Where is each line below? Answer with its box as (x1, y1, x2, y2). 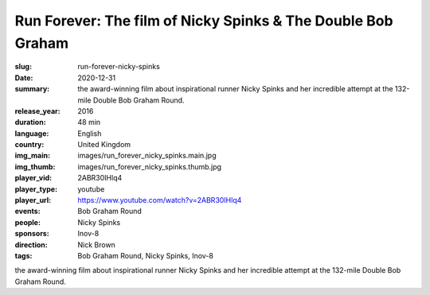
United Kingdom (77, 140, 131, 149)
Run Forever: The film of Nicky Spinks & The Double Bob (14, 12, 393, 29)
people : (14, 217, 41, 227)
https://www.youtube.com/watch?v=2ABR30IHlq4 (77, 196, 242, 205)
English (77, 128, 102, 138)
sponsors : (14, 229, 49, 239)
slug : (14, 62, 32, 72)
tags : (14, 250, 33, 260)
